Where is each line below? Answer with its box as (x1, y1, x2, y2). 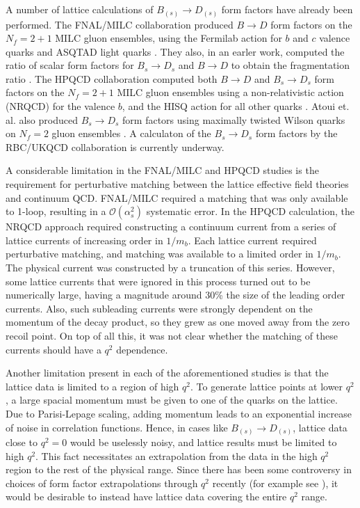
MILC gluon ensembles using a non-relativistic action (117, 85, 344, 100)
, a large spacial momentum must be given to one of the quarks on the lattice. (6, 392, 338, 407)
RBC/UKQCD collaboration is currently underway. (6, 139, 224, 154)
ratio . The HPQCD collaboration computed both (6, 71, 218, 86)
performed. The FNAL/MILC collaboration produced (6, 17, 234, 31)
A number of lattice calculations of (6, 2, 154, 16)
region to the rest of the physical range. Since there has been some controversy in (6, 462, 352, 477)
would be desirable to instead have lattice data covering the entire (6, 489, 287, 504)
